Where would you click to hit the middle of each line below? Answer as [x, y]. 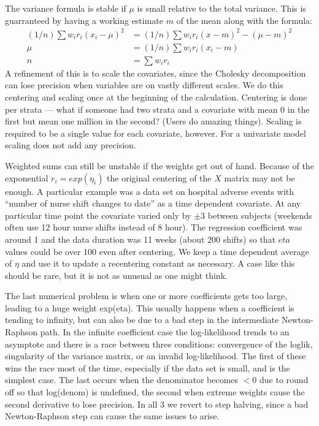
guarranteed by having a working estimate [84, 20]
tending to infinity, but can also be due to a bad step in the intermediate [142, 320]
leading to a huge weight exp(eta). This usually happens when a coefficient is [150, 307]
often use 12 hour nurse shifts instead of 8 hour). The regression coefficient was [154, 227]
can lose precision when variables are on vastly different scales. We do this [144, 85]
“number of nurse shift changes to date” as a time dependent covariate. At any [153, 203]
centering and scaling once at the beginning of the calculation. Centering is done [156, 97]
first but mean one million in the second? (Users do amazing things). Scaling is [153, 121]
